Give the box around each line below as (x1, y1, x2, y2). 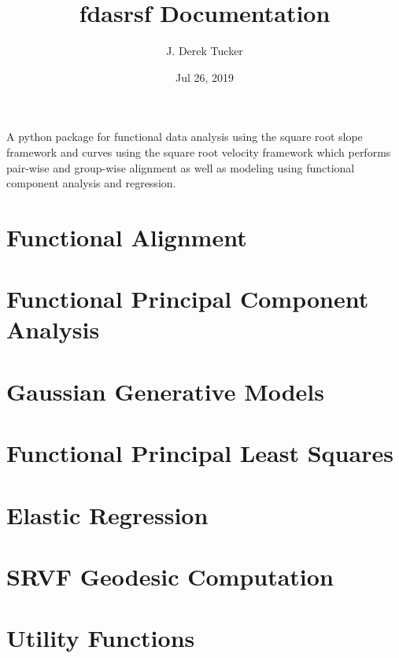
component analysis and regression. (6, 175, 176, 191)
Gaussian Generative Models (6, 375, 325, 407)
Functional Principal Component (6, 283, 369, 315)
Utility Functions (6, 622, 195, 654)
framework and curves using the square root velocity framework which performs (6, 143, 391, 160)
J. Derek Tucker (166, 43, 243, 59)
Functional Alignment (6, 220, 247, 253)
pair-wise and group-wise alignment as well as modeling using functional (6, 159, 355, 176)
